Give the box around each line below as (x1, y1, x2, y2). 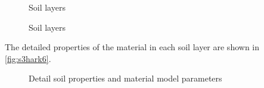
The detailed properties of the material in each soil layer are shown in (5, 41, 260, 53)
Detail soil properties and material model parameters (29, 72, 222, 84)
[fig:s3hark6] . (5, 52, 51, 64)
